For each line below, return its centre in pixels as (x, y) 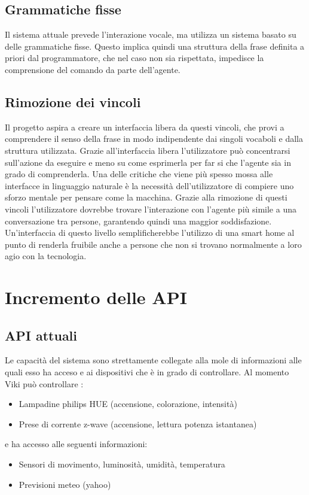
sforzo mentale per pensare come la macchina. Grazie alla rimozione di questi (146, 197)
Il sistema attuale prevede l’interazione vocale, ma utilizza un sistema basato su (151, 34)
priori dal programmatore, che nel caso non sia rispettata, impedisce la (134, 58)
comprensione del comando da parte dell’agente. (93, 69)
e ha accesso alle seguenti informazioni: (76, 444)
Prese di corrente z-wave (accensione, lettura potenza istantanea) (138, 423)
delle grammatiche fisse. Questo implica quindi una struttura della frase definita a (155, 46)
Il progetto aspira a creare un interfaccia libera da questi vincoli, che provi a (145, 127)
